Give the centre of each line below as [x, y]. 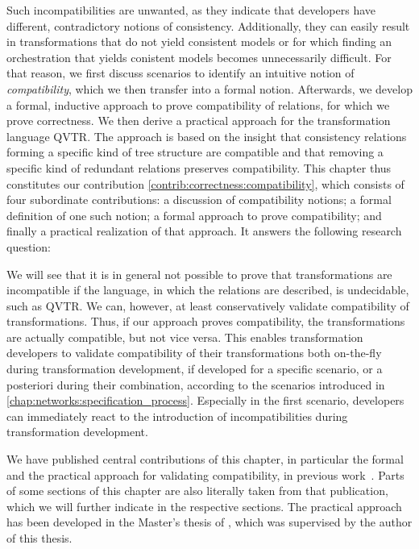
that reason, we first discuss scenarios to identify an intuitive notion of [180, 73]
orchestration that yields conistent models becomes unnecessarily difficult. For [199, 57]
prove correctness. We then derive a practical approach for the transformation [199, 121]
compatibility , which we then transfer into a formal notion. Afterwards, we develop [209, 88]
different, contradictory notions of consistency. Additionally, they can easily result [208, 25]
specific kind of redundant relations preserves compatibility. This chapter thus [199, 167]
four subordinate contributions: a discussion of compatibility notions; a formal [199, 200]
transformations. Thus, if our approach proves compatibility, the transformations [206, 321]
